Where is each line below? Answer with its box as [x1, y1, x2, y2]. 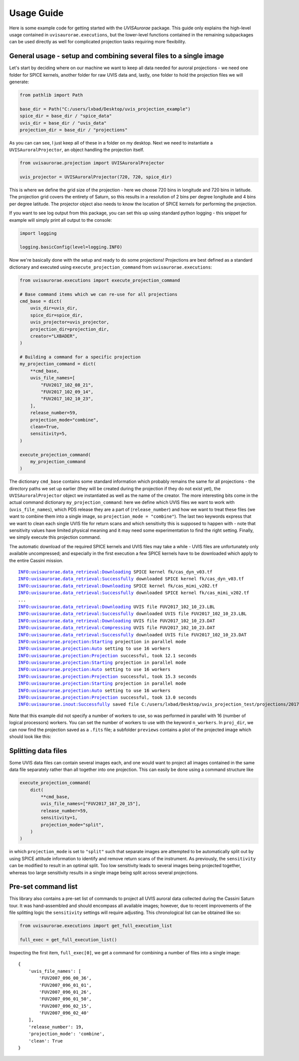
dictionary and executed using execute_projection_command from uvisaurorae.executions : [9, 264, 212, 270]
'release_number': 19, [28, 1024, 84, 1030]
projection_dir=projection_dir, [30, 326, 110, 332]
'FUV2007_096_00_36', [39, 975, 92, 981]
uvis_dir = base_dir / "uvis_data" [19, 120, 107, 126]
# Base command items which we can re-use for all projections [19, 292, 178, 297]
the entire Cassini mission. [9, 557, 63, 563]
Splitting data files [9, 747, 67, 755]
